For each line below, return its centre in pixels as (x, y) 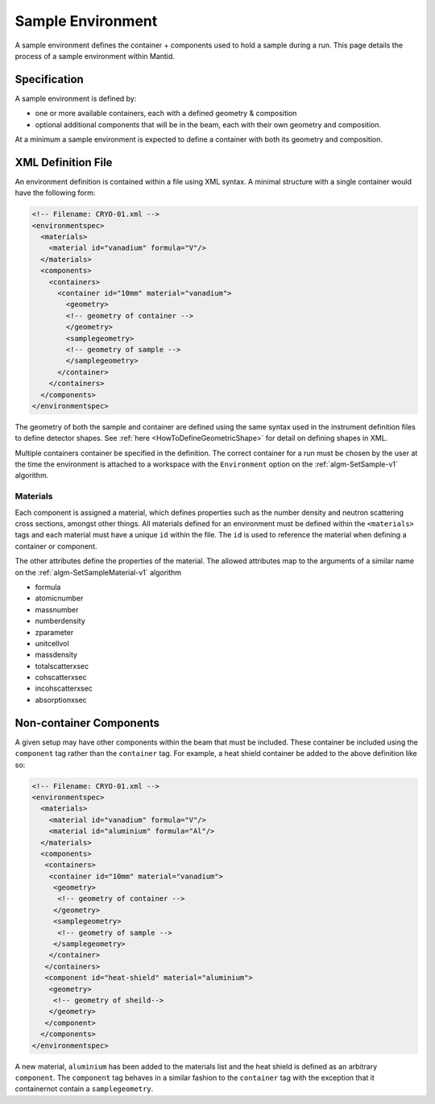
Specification (49, 79)
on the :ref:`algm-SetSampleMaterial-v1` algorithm (98, 572)
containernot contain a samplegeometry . (84, 1089)
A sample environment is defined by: (76, 98)
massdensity (56, 655)
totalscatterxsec (62, 666)
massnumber (57, 609)
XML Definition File (64, 162)
